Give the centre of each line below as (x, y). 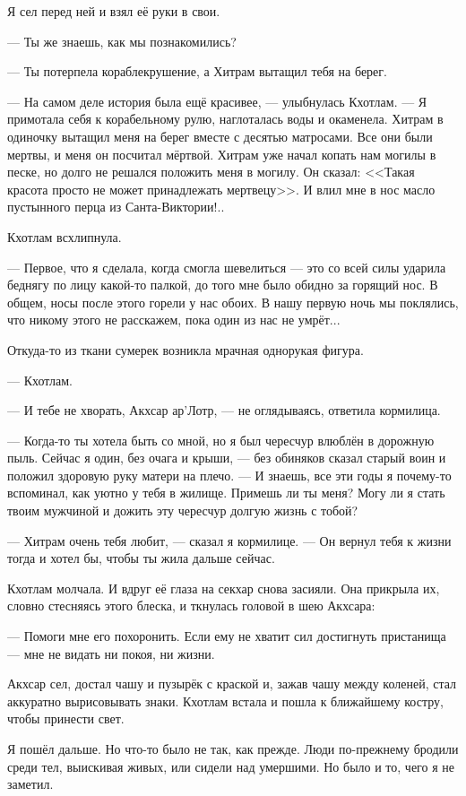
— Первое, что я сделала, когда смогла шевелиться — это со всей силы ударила (227, 267)
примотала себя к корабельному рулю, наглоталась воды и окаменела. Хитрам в (225, 119)
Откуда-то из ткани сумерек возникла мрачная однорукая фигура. (186, 349)
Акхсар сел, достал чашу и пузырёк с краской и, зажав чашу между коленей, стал (232, 684)
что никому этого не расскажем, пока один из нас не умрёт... (174, 320)
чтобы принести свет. (66, 718)
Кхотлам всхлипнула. (65, 236)
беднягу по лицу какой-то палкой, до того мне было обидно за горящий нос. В (223, 285)
